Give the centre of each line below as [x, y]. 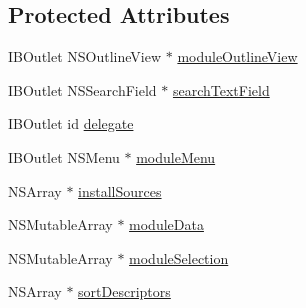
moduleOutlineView [237, 56]
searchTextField [221, 89]
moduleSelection [179, 257]
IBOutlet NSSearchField [82, 89]
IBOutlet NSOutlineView [85, 56]
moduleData [166, 224]
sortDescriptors [124, 291]
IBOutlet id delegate [71, 123]
